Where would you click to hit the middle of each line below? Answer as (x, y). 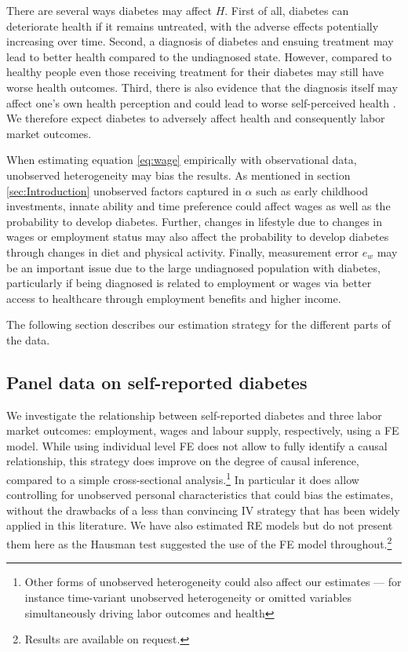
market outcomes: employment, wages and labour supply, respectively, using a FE (203, 430)
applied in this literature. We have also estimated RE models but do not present (200, 525)
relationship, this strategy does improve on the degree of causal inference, (183, 461)
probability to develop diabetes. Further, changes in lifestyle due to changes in (194, 221)
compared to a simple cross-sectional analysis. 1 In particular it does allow (183, 478)
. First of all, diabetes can (287, 10)
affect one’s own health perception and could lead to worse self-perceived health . (201, 102)
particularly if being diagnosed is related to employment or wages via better (189, 283)
